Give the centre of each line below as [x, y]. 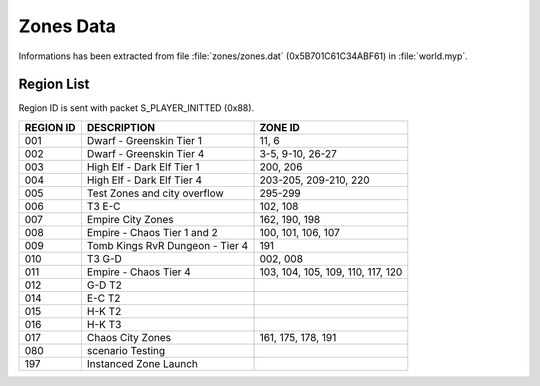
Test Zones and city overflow [155, 193]
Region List [54, 84]
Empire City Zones [130, 219]
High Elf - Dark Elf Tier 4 [144, 180]
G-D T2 [104, 285]
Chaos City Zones [129, 337]
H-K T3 [104, 324]
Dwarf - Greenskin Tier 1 [144, 140]
